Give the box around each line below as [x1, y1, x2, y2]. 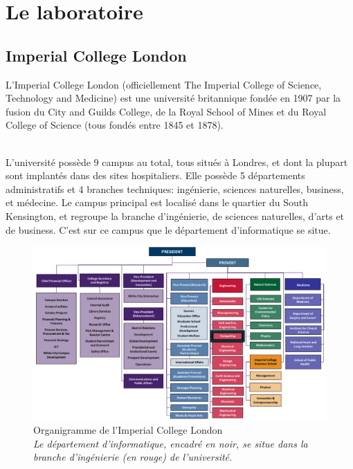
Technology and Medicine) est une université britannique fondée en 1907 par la [6, 91, 341, 105]
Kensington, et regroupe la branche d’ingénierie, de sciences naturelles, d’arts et [6, 208, 345, 223]
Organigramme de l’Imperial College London [33, 423, 223, 437]
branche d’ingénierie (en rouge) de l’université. [33, 450, 233, 464]
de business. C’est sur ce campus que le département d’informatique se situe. [6, 222, 331, 237]
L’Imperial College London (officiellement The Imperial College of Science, [6, 77, 322, 91]
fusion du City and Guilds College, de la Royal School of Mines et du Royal [6, 104, 327, 118]
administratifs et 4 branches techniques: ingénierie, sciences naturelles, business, [6, 181, 344, 196]
